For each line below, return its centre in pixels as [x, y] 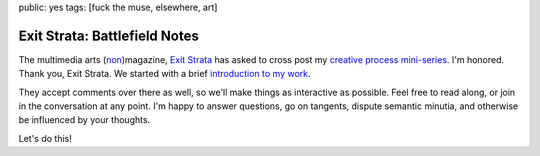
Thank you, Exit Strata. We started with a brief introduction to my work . [164, 74]
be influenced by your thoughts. [84, 120]
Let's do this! [45, 138]
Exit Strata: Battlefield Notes [108, 35]
